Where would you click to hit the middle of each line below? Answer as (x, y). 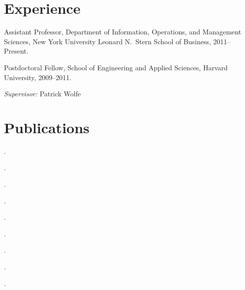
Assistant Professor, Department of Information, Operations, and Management (123, 32)
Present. (16, 51)
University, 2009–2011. (38, 77)
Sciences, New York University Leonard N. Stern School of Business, (107, 41)
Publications (47, 127)
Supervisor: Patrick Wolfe (43, 94)
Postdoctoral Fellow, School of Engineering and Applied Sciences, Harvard (116, 67)
